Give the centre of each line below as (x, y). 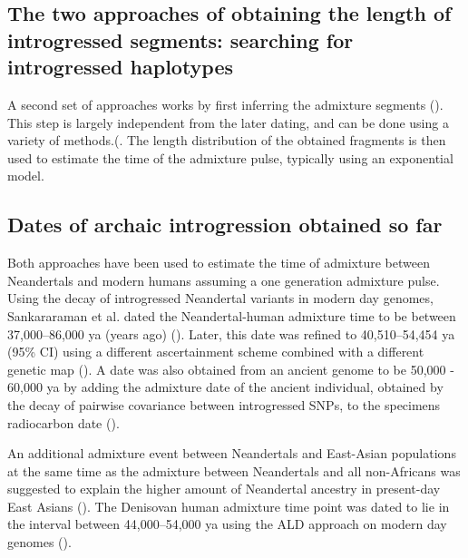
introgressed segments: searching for (180, 39)
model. (26, 176)
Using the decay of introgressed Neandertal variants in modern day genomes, (220, 298)
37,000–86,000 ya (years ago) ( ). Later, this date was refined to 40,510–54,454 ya (231, 333)
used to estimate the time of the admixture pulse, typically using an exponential (230, 157)
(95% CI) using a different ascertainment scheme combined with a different (216, 352)
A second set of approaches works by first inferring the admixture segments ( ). (225, 104)
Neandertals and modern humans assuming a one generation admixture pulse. (224, 280)
